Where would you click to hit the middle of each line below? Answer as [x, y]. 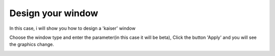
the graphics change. [32, 44]
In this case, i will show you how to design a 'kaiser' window [73, 28]
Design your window [54, 13]
